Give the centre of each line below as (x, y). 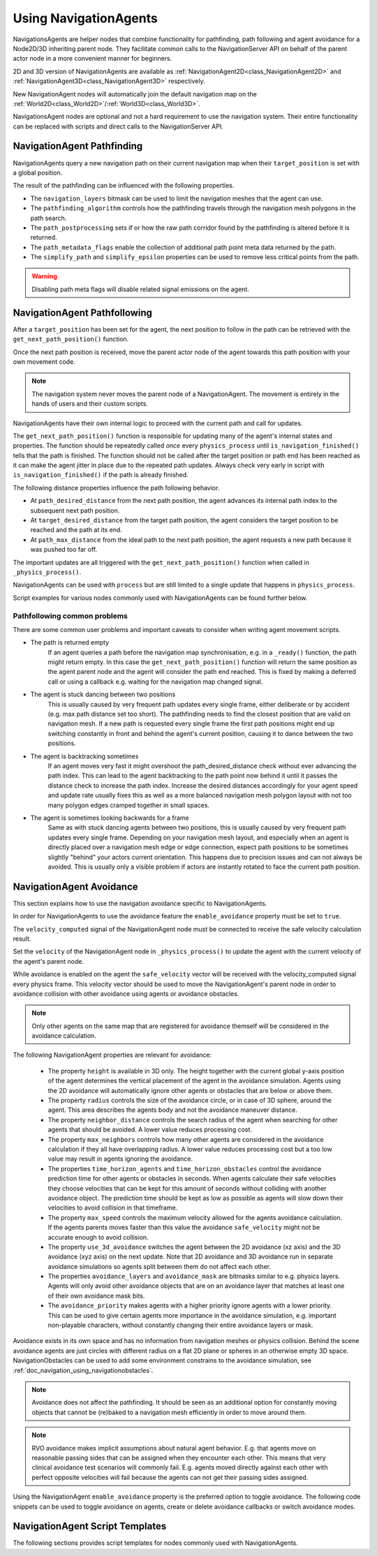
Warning (44, 277)
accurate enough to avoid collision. (98, 1237)
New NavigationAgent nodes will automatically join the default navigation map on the (135, 94)
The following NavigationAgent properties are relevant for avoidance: (112, 1055)
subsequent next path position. (75, 511)
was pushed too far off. (64, 550)
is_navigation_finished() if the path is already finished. (101, 475)
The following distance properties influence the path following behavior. (116, 487)
